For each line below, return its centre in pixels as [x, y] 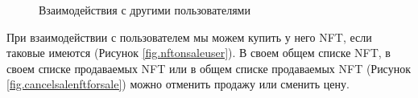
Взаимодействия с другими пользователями [145, 10]
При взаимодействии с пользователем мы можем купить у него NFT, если [189, 37]
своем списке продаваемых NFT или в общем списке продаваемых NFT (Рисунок [209, 68]
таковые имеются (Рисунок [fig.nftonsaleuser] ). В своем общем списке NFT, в [199, 53]
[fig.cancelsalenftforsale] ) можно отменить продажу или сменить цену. [178, 84]
